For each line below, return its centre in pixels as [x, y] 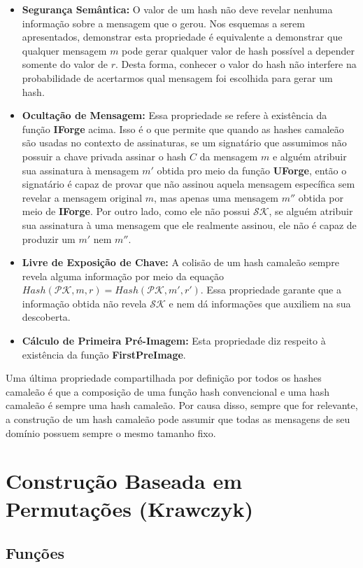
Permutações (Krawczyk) [129, 508]
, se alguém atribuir [311, 211]
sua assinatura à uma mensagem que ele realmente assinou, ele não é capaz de [189, 224]
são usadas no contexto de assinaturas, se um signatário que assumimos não [184, 143]
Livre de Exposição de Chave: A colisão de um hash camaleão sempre [180, 262]
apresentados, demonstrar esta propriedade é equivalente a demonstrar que [182, 37]
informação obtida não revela [84, 303]
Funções [35, 553]
